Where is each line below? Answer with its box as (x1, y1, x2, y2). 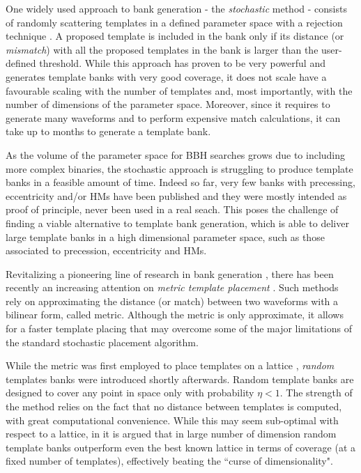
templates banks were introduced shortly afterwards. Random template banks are (6, 371, 354, 386)
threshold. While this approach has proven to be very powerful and (39, 56, 325, 70)
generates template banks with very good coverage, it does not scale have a (6, 69, 327, 84)
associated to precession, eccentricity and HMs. (6, 243, 207, 258)
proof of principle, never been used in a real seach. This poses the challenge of (6, 202, 339, 217)
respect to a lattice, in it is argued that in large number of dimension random (6, 426, 337, 441)
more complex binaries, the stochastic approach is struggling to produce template (6, 161, 353, 176)
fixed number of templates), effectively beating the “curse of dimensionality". (6, 453, 333, 468)
